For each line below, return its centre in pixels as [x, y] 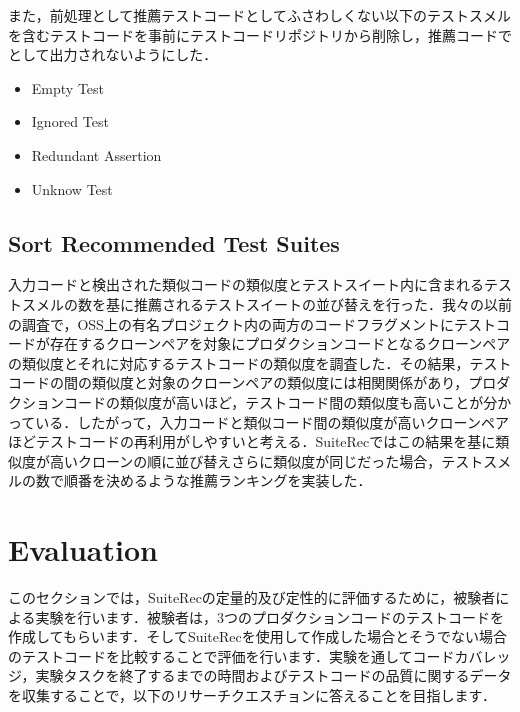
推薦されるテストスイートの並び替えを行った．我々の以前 [322, 303]
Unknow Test [72, 188]
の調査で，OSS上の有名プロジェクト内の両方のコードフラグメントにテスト [252, 323]
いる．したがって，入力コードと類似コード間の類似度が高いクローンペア [272, 421]
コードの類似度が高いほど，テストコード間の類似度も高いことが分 [280, 401]
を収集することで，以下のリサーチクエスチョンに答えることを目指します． [252, 694]
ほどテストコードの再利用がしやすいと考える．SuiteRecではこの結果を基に [252, 441]
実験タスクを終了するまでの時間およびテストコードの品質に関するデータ [273, 675]
